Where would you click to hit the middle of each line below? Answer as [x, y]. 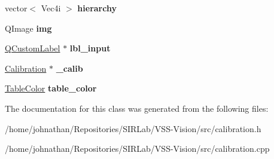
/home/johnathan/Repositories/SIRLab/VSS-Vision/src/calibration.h [133, 128]
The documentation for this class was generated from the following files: [137, 108]
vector [16, 8]
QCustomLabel [33, 48]
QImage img [28, 28]
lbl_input [90, 48]
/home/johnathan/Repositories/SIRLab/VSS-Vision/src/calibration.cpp [137, 149]
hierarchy [97, 8]
